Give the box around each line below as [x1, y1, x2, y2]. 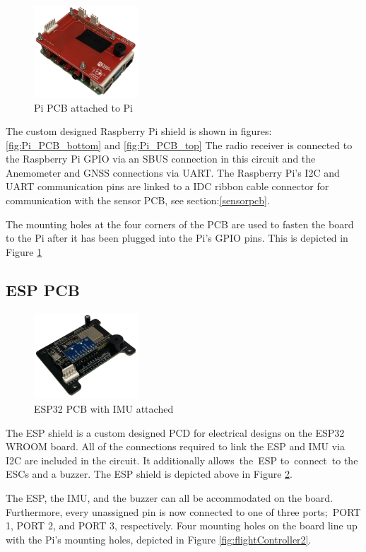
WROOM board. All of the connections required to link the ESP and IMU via [6, 439, 345, 454]
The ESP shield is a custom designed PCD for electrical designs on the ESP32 [6, 425, 345, 440]
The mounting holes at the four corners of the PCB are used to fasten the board [6, 216, 354, 231]
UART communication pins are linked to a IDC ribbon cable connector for [6, 179, 329, 194]
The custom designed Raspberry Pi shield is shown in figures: [6, 124, 272, 139]
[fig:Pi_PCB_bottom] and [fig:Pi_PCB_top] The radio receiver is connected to [6, 137, 353, 152]
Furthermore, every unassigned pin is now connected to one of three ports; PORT [6, 504, 361, 519]
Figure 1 [6, 244, 42, 259]
